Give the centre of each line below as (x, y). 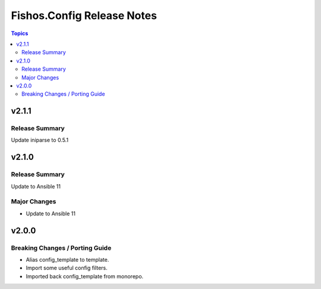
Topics (20, 33)
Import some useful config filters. (67, 268)
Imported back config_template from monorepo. (85, 276)
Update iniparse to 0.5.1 (40, 140)
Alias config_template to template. (67, 259)
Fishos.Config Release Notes (84, 15)
